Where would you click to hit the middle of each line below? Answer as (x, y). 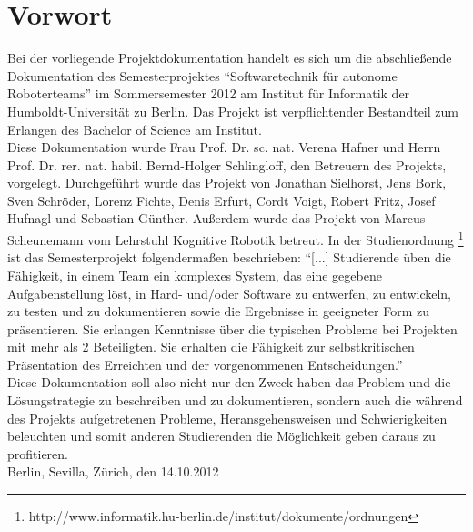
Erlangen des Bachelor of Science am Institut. (135, 129)
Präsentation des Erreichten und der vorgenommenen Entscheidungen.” (205, 364)
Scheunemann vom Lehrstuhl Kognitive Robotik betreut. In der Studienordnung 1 (236, 238)
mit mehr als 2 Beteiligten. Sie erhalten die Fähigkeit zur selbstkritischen (211, 347)
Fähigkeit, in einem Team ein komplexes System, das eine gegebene (195, 275)
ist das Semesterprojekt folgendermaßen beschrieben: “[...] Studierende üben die (229, 257)
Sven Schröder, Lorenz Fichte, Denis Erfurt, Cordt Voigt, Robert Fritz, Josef (221, 200)
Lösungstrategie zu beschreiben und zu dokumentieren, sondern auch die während (235, 400)
